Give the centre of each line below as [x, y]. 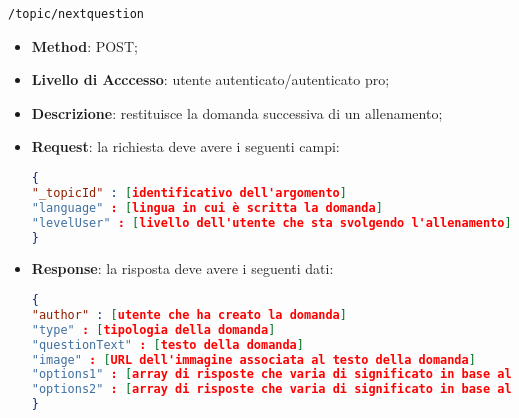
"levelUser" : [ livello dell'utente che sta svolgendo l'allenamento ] [271, 222]
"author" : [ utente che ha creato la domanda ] [189, 314]
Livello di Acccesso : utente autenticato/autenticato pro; [210, 79]
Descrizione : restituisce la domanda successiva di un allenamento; [237, 112]
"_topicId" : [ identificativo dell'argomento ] [189, 192]
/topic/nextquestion [76, 14]
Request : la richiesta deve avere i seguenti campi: [185, 146]
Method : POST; [84, 45]
